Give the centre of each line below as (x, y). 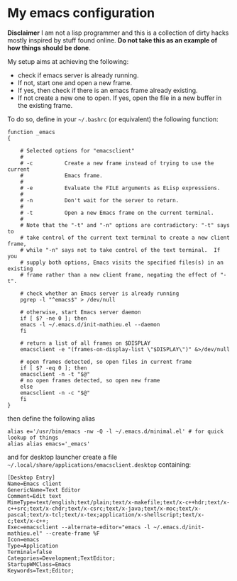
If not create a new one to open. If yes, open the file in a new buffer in (120, 98)
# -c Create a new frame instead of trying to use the (117, 163)
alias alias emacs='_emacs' (49, 444)
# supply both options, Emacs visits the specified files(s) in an (122, 262)
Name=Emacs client (34, 484)
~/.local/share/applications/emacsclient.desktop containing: (99, 464)
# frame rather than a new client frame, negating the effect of (119, 275)
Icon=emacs (23, 539)
